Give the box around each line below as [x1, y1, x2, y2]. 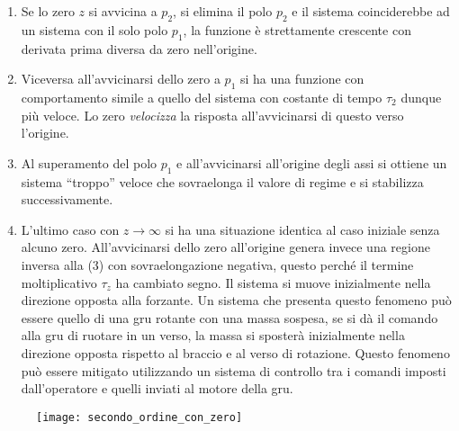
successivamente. [21, 190, 113, 209]
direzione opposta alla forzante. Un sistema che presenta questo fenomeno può [21, 291, 452, 310]
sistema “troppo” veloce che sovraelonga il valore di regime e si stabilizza [21, 172, 424, 191]
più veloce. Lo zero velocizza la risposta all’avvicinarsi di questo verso [21, 105, 404, 124]
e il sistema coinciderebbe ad [292, 2, 450, 20]
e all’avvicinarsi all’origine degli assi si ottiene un [176, 153, 447, 172]
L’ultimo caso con [21, 220, 120, 238]
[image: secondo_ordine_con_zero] [36, 410, 243, 424]
